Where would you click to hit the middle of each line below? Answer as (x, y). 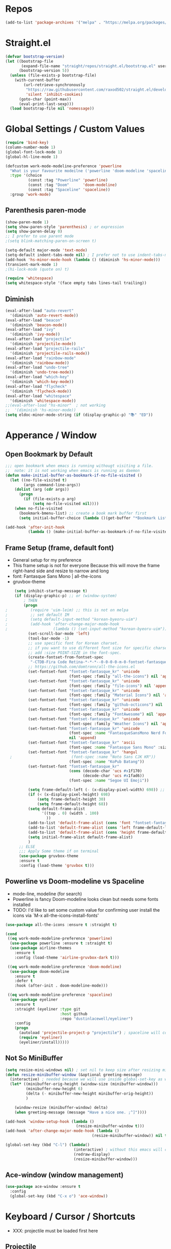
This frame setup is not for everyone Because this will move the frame (86, 566)
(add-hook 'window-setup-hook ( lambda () (50, 1122)
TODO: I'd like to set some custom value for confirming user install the (86, 910)
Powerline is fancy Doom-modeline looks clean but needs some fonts (85, 899)
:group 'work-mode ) (31, 194)
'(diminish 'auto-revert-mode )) (44, 315)
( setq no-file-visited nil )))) (66, 504)
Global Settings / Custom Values (75, 129)
